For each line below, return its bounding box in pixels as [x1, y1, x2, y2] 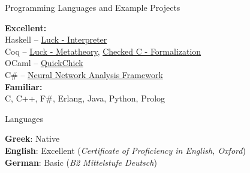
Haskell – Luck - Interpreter [5, 33, 107, 46]
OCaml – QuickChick [5, 56, 83, 69]
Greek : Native [5, 132, 60, 145]
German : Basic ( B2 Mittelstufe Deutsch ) [5, 156, 157, 168]
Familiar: [5, 80, 43, 93]
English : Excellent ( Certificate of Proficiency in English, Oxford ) [5, 144, 246, 156]
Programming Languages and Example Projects [5, 1, 180, 13]
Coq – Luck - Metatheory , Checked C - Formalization [5, 44, 201, 57]
